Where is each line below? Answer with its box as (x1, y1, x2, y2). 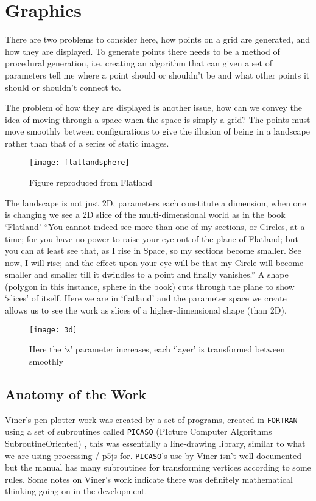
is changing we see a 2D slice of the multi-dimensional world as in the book (5, 208, 286, 221)
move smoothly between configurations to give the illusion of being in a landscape (5, 125, 310, 138)
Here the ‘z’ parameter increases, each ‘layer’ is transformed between (29, 343, 286, 356)
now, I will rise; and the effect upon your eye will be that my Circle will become (5, 256, 304, 268)
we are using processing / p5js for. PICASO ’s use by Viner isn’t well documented (5, 449, 301, 461)
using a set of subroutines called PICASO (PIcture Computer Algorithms (5, 425, 272, 438)
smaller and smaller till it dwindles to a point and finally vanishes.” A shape (5, 268, 289, 281)
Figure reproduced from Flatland (29, 176, 153, 189)
